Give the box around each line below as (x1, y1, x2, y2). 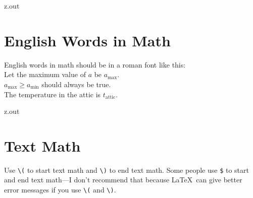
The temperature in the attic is (4, 89, 101, 99)
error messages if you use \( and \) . (4, 184, 116, 195)
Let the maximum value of (4, 69, 86, 80)
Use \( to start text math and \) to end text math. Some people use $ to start (4, 164, 249, 175)
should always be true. (41, 79, 111, 89)
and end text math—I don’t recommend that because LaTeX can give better (4, 174, 242, 185)
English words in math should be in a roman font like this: (4, 59, 186, 70)
